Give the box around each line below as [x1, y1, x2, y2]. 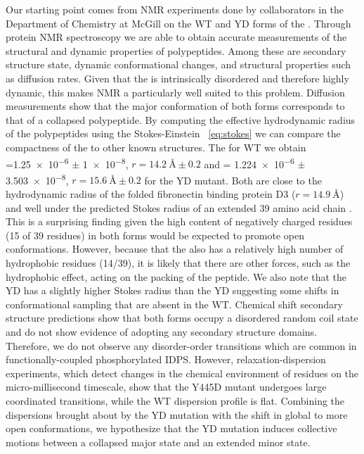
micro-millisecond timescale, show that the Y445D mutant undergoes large [6, 379, 327, 394]
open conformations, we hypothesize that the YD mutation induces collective [6, 421, 337, 436]
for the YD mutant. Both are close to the [144, 172, 322, 187]
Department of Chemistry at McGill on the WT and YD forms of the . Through [6, 15, 351, 30]
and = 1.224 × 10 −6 [204, 154, 294, 171]
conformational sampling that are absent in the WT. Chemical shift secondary [6, 296, 343, 311]
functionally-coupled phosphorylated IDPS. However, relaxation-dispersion [6, 352, 326, 367]
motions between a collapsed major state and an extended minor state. [6, 434, 311, 449]
